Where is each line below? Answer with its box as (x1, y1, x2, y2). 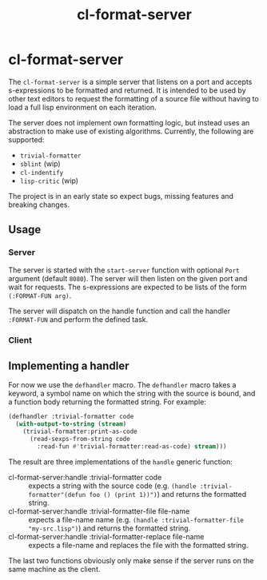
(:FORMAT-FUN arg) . (8, 290, 72, 300)
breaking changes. (8, 200, 70, 209)
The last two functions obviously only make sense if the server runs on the (8, 555, 254, 565)
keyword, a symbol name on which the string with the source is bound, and (8, 389, 256, 399)
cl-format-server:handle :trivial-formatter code (8, 472, 162, 482)
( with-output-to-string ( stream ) (15, 420, 127, 428)
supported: (8, 134, 45, 145)
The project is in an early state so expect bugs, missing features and (8, 191, 234, 201)
